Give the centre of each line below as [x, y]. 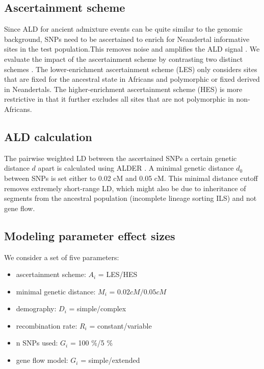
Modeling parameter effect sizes [90, 235]
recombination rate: [47, 325]
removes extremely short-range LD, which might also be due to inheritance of [125, 188]
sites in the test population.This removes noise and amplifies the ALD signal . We [132, 49]
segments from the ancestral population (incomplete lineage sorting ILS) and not [130, 198]
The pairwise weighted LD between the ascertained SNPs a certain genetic [121, 158]
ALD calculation [48, 136]
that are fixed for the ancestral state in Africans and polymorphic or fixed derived [132, 79]
